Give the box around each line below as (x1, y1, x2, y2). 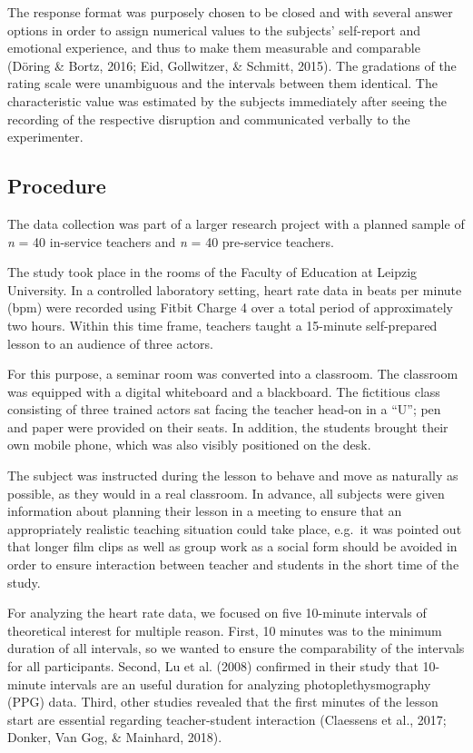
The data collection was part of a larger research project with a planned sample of (7, 213, 465, 233)
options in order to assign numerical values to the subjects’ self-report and (7, 20, 420, 39)
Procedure (7, 172, 106, 200)
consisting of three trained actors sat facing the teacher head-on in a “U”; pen (7, 400, 441, 419)
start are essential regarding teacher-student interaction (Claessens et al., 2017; (7, 709, 447, 728)
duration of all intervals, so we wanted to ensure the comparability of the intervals (7, 639, 465, 658)
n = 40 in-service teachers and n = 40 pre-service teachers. (7, 232, 334, 251)
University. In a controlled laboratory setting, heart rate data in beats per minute (7, 280, 462, 299)
